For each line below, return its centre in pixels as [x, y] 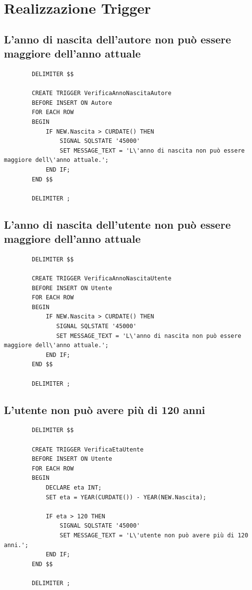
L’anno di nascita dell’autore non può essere [117, 39]
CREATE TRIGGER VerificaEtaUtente [88, 449]
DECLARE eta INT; [74, 487]
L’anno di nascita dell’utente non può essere [117, 224]
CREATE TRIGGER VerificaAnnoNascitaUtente [102, 279]
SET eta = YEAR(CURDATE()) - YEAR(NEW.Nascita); [126, 497]
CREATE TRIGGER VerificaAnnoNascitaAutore [102, 93]
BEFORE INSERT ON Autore [72, 103]
